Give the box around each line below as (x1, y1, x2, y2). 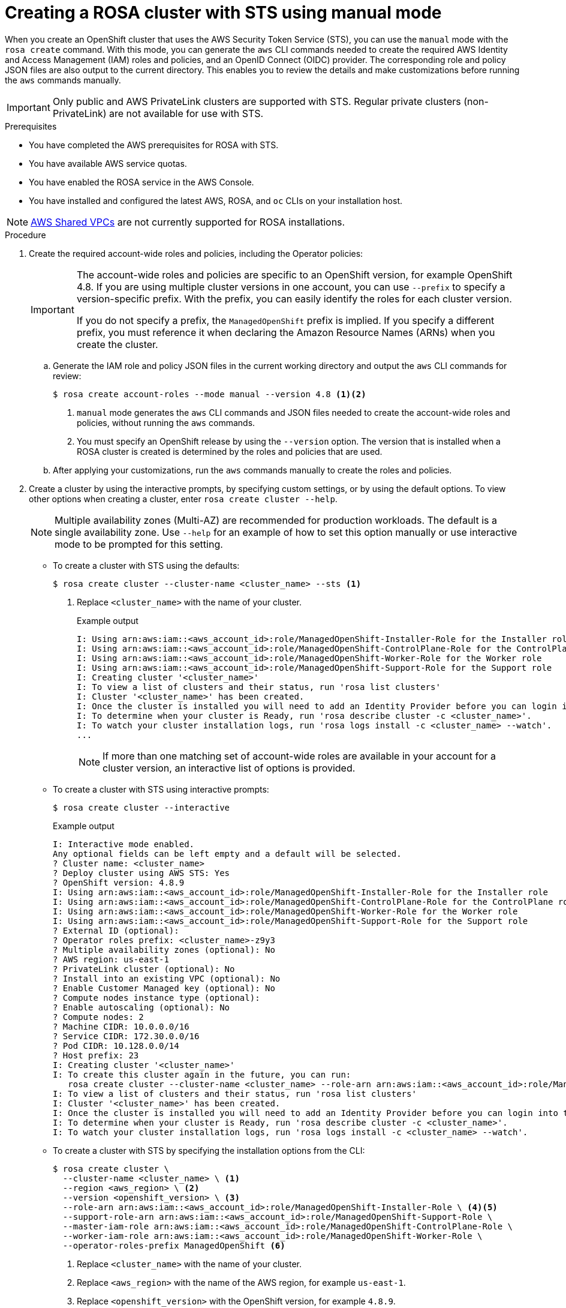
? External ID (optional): (53, 925, 179, 935)
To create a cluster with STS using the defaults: (53, 560, 240, 571)
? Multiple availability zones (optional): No (53, 944, 275, 955)
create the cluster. (76, 338, 158, 350)
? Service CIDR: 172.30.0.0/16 (53, 1031, 200, 1041)
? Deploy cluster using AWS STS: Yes (53, 868, 230, 878)
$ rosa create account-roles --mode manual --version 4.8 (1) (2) (53, 389, 366, 399)
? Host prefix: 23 (53, 1050, 139, 1060)
